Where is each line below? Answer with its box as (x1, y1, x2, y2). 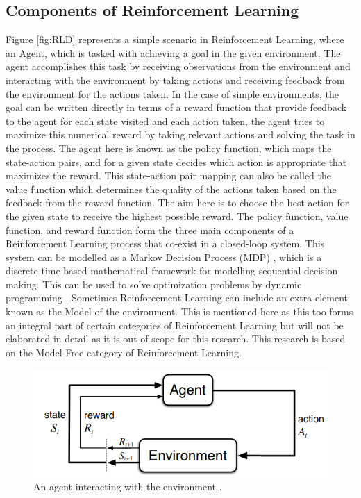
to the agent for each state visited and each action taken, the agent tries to (6, 113, 325, 128)
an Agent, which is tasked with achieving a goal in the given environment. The (6, 45, 341, 60)
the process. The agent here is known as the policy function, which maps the (6, 140, 332, 155)
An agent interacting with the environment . (33, 479, 222, 494)
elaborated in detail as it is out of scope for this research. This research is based (6, 331, 346, 346)
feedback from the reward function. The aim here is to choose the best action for (6, 195, 349, 210)
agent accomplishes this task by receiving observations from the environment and (6, 59, 351, 74)
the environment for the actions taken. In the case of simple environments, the (6, 86, 339, 101)
